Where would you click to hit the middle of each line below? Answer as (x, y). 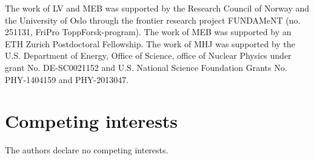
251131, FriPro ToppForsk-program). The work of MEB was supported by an (148, 32)
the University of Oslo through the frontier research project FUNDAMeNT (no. (153, 20)
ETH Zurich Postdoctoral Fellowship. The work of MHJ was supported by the (150, 43)
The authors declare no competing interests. (87, 150)
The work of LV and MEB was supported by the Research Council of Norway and (157, 8)
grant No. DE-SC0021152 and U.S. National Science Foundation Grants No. (146, 67)
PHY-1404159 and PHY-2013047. (67, 79)
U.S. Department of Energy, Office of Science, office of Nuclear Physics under (148, 55)
